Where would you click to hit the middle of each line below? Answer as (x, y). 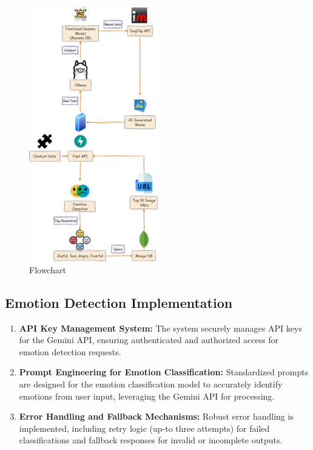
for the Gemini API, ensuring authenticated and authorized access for (149, 340)
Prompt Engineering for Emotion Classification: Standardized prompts (164, 372)
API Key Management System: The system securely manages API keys (160, 328)
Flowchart (48, 269)
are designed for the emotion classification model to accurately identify (151, 384)
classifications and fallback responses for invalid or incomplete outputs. (151, 440)
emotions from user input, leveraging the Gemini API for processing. (147, 396)
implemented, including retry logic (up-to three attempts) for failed (144, 428)
